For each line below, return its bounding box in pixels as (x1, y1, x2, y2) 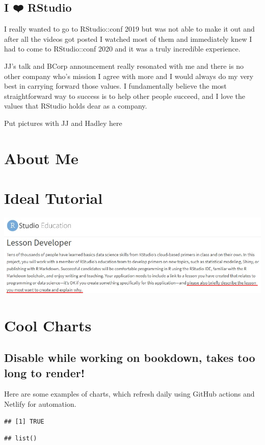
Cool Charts (4, 315, 92, 335)
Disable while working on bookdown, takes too (4, 350, 255, 365)
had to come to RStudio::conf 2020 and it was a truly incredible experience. (4, 43, 241, 54)
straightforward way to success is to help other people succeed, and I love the (4, 90, 246, 101)
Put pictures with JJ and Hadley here (4, 117, 122, 128)
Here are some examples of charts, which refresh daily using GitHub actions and (4, 388, 255, 399)
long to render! (4, 364, 85, 380)
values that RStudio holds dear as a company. (4, 100, 147, 111)
